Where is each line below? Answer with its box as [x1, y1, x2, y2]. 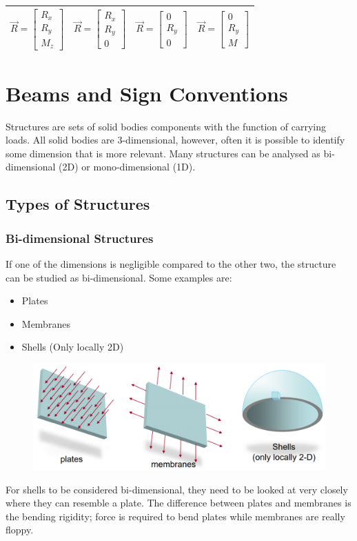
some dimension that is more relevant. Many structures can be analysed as [6, 146, 320, 160]
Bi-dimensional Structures [6, 229, 154, 246]
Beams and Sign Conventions [6, 79, 288, 107]
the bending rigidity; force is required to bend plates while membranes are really [6, 509, 345, 523]
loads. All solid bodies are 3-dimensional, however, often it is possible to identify [6, 132, 345, 147]
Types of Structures [6, 193, 150, 215]
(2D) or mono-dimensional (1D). [59, 159, 196, 174]
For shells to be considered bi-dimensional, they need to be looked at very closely [6, 482, 348, 496]
